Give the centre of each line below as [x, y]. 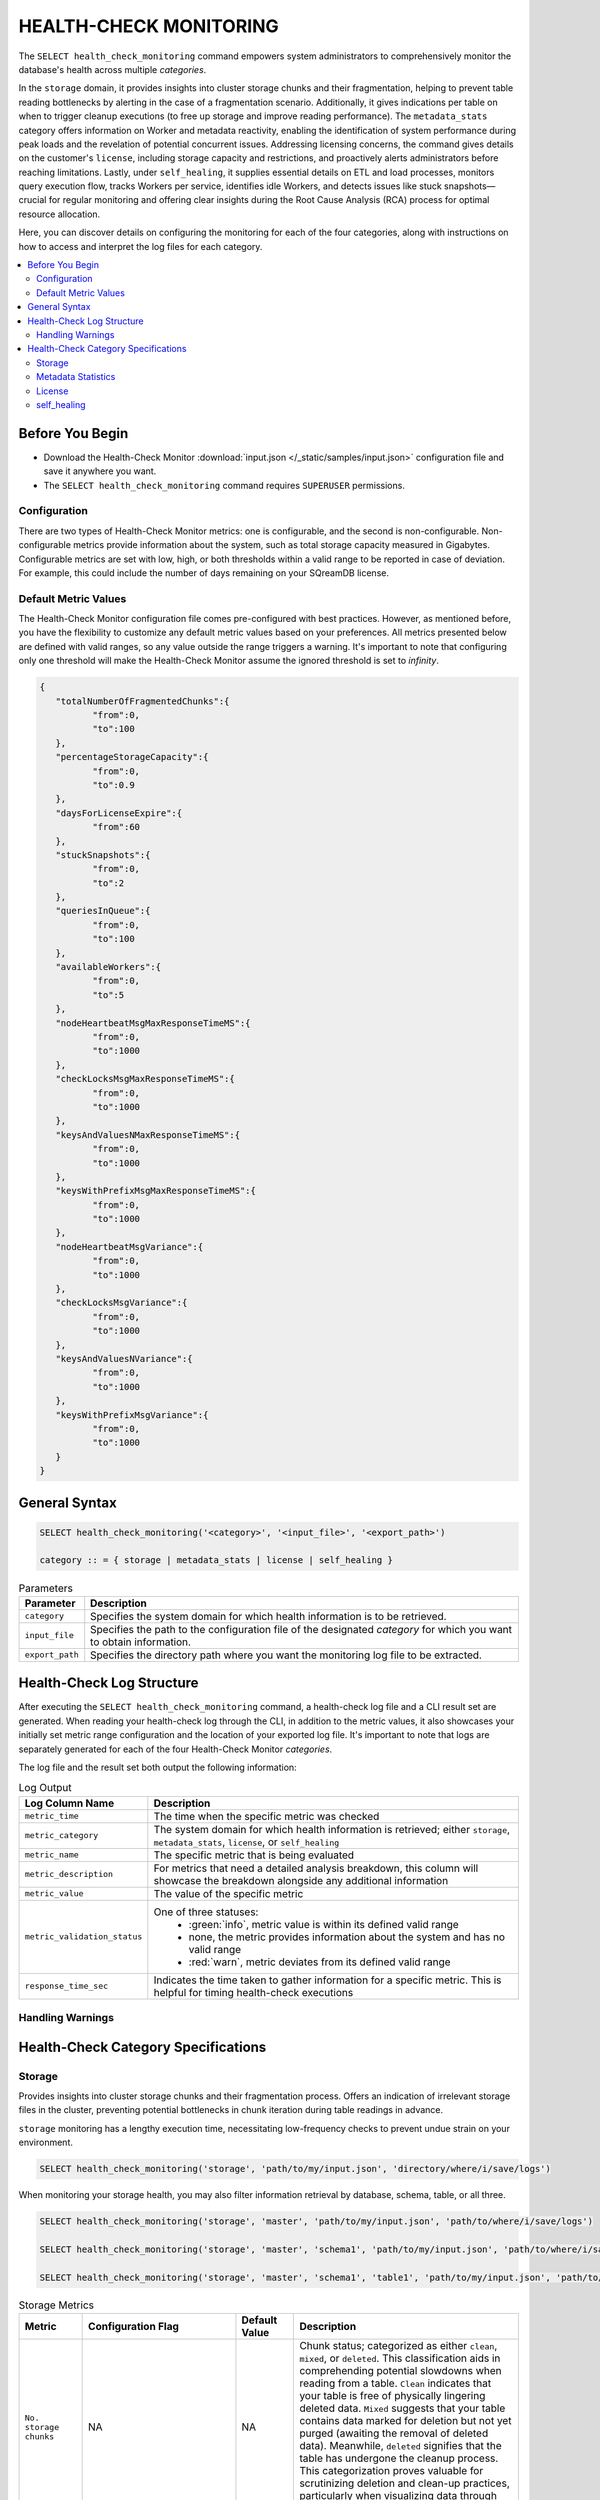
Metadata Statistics [76, 377]
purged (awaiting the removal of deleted [394, 2433]
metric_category [61, 1835]
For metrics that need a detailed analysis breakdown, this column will [316, 1868]
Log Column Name [69, 1803]
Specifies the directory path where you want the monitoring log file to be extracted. [286, 1655]
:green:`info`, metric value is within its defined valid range [323, 1924]
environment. [46, 2142]
